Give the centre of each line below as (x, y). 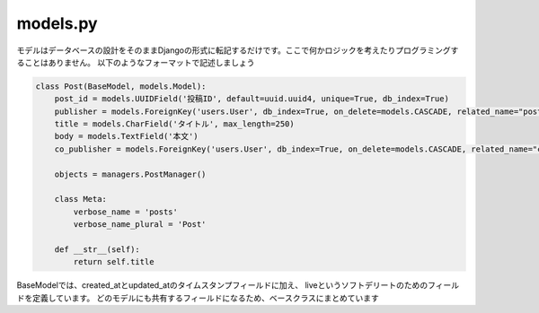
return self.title (114, 262)
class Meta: (81, 199)
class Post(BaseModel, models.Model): (121, 86)
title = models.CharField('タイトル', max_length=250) (175, 124)
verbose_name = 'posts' (126, 212)
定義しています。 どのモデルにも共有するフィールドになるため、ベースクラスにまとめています (205, 298)
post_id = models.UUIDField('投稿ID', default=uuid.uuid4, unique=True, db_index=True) (252, 99)
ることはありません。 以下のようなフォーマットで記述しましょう (136, 62)
